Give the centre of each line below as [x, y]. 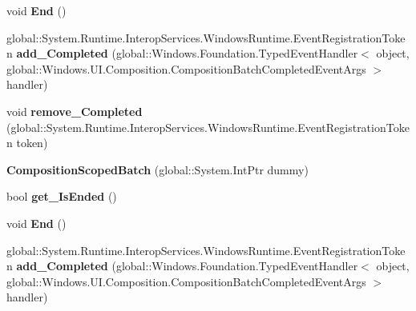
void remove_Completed [75, 111]
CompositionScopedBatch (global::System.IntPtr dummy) [158, 169]
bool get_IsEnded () [62, 196]
